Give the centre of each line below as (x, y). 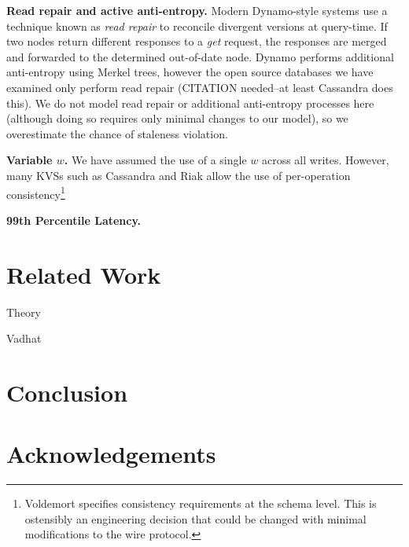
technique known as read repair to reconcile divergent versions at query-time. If (197, 26)
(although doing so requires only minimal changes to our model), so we (177, 118)
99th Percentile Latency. (74, 220)
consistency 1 (36, 193)
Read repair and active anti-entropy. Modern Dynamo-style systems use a (197, 10)
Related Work (84, 274)
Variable (29, 160)
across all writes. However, (325, 160)
